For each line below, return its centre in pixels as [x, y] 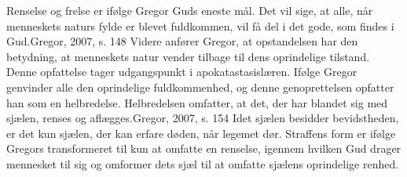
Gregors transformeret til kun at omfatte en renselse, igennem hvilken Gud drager [204, 148]
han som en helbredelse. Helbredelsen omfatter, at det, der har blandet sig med [197, 102]
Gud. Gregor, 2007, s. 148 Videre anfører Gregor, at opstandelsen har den [182, 41]
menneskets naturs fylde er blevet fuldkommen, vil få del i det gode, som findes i [200, 25]
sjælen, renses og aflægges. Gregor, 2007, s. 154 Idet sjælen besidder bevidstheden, [203, 118]
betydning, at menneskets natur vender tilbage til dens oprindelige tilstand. [188, 56]
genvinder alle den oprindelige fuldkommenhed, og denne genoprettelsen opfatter [200, 87]
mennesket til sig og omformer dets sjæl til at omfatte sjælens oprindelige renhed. [203, 163]
